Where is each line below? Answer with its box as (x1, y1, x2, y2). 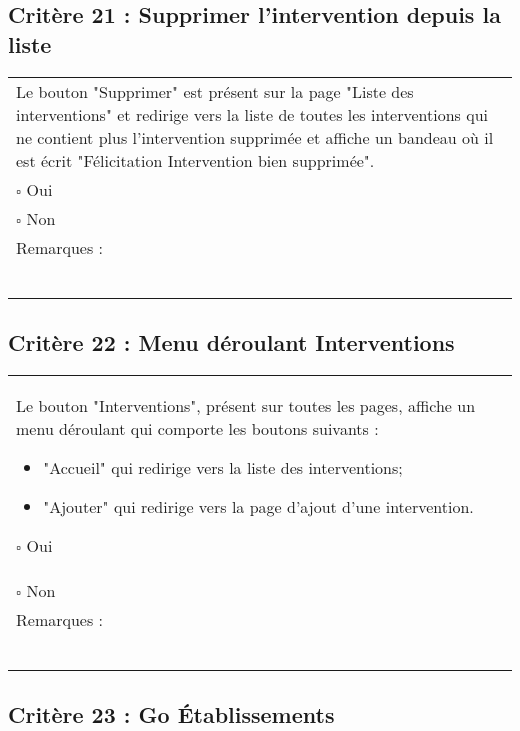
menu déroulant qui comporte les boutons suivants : (16, 416, 379, 440)
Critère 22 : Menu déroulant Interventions (8, 326, 455, 357)
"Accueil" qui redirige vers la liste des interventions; (43, 455, 403, 479)
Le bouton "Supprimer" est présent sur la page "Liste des (16, 79, 414, 103)
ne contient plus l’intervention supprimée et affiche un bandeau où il (16, 125, 494, 149)
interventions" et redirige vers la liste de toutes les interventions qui (16, 102, 489, 126)
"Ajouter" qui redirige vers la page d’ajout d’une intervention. (43, 494, 474, 518)
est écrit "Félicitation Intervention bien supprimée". (16, 148, 375, 172)
